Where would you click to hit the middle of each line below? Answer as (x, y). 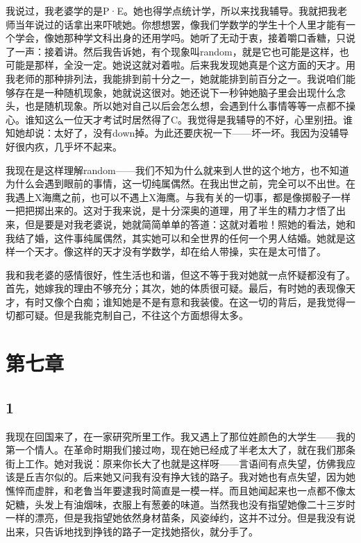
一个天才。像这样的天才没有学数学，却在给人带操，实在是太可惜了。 (170, 251)
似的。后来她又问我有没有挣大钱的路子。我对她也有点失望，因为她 (204, 477)
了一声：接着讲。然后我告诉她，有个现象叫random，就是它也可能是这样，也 (177, 51)
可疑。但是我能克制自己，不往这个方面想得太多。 (136, 315)
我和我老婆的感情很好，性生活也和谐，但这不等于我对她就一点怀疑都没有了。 (180, 274)
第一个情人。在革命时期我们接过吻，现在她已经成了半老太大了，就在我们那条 (180, 450)
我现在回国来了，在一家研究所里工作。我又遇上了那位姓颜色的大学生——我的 (180, 436)
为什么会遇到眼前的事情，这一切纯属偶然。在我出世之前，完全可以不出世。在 (180, 183)
